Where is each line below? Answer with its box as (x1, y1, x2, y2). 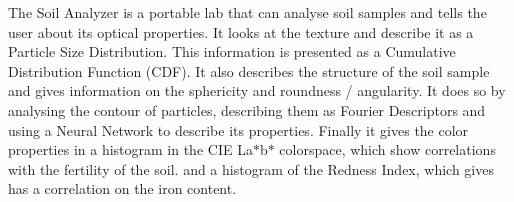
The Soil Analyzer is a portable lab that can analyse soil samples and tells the (8, 2, 487, 22)
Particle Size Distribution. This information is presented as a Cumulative (8, 41, 456, 62)
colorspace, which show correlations (279, 139, 496, 160)
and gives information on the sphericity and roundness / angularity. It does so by (8, 80, 506, 101)
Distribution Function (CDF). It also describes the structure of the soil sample (8, 60, 490, 81)
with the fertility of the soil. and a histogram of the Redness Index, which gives (8, 158, 494, 179)
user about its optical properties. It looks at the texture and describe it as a (8, 21, 474, 42)
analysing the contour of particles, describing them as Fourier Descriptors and (8, 99, 486, 120)
